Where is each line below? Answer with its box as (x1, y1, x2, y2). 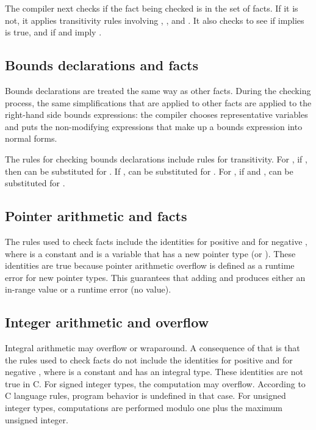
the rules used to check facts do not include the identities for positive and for (5, 353, 293, 366)
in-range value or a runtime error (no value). (5, 283, 171, 296)
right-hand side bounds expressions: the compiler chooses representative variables (5, 108, 308, 121)
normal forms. (5, 132, 57, 145)
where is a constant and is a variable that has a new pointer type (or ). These (5, 247, 296, 260)
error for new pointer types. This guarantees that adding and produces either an (5, 271, 306, 283)
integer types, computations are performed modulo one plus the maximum (5, 401, 282, 414)
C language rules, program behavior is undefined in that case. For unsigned (5, 389, 286, 402)
